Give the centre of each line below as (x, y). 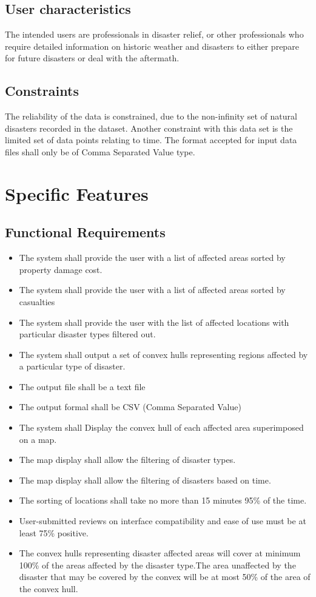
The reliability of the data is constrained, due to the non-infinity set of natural (151, 116)
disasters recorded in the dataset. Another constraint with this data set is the (149, 128)
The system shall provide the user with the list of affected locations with (154, 322)
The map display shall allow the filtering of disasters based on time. (145, 480)
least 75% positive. (54, 532)
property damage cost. (61, 269)
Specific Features (77, 193)
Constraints (42, 91)
